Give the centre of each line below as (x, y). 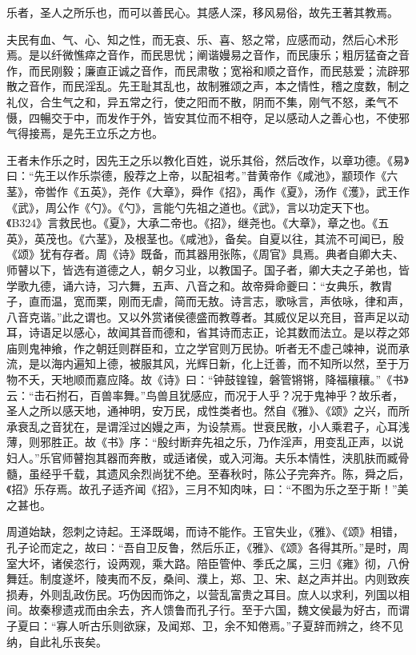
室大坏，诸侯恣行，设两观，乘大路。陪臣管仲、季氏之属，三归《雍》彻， (197, 563)
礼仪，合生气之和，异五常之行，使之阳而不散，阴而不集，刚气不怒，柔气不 (202, 101)
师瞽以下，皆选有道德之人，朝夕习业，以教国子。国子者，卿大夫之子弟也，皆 (208, 269)
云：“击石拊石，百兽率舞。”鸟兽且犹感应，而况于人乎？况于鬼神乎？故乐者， (205, 395)
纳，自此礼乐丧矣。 (57, 641)
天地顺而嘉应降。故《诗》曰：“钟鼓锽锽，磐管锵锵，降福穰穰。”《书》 (230, 379)
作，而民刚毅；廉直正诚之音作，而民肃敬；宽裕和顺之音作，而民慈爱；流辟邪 (208, 70)
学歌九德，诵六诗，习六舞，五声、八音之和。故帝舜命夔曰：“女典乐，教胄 (200, 285)
